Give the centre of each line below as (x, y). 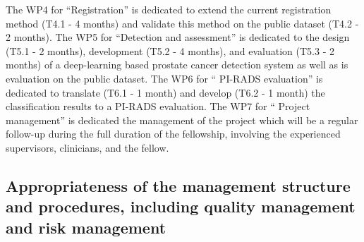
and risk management (86, 227)
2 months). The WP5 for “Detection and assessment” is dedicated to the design (178, 37)
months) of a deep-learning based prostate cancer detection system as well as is (177, 65)
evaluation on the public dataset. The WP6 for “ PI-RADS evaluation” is (164, 78)
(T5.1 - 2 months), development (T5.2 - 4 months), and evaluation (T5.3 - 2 (170, 50)
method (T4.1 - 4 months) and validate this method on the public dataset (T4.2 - (182, 23)
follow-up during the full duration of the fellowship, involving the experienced (173, 134)
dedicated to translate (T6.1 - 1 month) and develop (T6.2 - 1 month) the (165, 92)
